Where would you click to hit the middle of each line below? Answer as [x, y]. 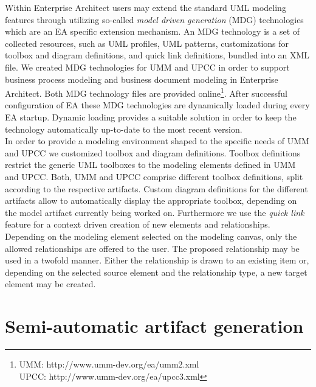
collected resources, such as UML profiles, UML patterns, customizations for [147, 43]
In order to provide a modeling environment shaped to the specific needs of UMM [157, 141]
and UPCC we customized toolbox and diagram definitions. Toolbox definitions [153, 152]
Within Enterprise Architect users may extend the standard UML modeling [146, 7]
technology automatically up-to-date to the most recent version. [124, 129]
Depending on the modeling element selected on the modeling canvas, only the [151, 236]
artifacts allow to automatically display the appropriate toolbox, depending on [151, 200]
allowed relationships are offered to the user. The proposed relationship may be [152, 248]
